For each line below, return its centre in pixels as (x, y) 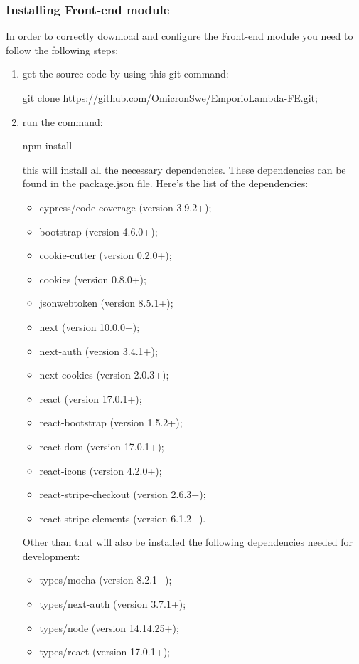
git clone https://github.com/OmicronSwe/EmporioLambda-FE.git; (170, 98)
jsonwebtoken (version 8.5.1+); (106, 303)
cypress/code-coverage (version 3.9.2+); (125, 207)
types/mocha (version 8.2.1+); (106, 580)
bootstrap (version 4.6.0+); (98, 231)
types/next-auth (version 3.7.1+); (113, 604)
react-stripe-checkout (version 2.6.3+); (123, 494)
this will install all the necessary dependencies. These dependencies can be (184, 169)
